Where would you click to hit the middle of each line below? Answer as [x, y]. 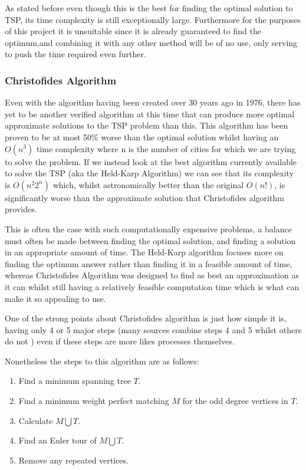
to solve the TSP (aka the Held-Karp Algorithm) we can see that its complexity [149, 173]
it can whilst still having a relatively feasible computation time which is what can [152, 286]
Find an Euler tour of [57, 440]
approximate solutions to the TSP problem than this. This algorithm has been [147, 125]
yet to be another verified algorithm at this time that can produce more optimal [150, 114]
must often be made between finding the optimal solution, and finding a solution [150, 240]
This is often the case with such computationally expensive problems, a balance [148, 229]
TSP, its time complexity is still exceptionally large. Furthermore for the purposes [153, 19]
